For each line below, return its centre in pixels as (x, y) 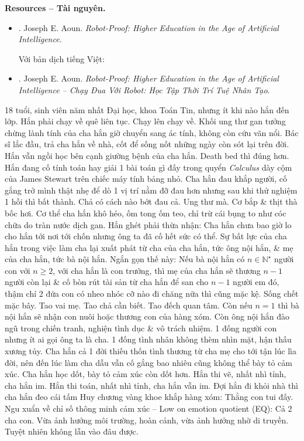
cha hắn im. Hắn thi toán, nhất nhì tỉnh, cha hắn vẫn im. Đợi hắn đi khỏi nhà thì (151, 385)
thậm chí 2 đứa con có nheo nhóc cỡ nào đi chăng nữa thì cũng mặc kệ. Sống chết (152, 294)
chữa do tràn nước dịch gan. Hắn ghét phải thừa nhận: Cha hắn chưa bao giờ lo (148, 224)
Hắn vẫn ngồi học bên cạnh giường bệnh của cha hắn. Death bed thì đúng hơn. (147, 155)
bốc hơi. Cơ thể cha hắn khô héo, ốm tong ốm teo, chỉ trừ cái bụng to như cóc (146, 213)
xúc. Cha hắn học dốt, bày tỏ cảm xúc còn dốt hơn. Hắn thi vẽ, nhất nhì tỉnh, (146, 374)
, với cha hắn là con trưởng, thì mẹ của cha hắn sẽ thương (157, 270)
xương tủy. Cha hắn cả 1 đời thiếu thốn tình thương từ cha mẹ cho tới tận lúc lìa (151, 351)
